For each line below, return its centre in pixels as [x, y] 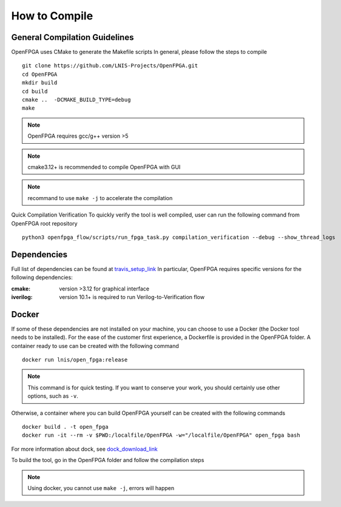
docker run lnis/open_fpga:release [75, 360]
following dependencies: [42, 277]
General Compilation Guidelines [73, 37]
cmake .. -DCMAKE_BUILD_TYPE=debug [76, 100]
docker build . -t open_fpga [65, 427]
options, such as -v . [53, 396]
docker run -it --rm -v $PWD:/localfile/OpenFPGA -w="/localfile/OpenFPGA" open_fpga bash [161, 435]
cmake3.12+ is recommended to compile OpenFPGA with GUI [104, 167]
